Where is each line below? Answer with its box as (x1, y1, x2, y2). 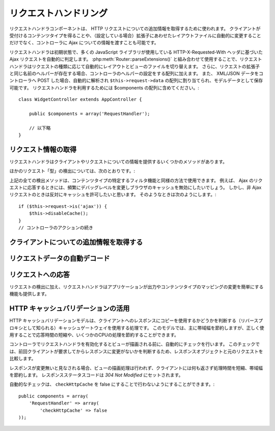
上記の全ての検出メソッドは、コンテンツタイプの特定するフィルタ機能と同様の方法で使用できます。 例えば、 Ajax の (9, 177, 254, 183)
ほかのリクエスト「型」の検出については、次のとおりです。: (9, 168, 135, 174)
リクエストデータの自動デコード (9, 254, 110, 262)
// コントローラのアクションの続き (18, 225, 94, 231)
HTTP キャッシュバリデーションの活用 (9, 304, 130, 313)
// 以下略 (29, 125, 51, 131)
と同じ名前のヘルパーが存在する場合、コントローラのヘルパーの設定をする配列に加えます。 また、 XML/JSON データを (9, 70, 259, 76)
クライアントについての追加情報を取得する (9, 237, 143, 247)
